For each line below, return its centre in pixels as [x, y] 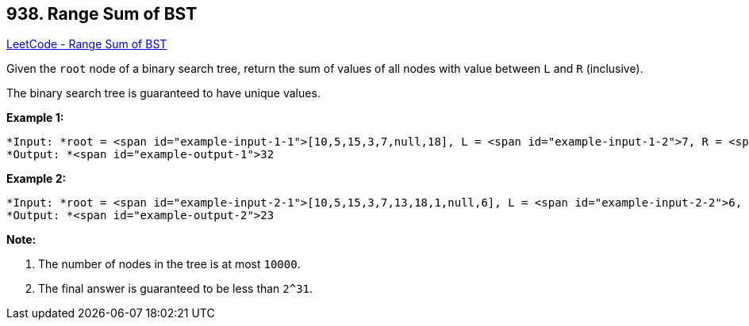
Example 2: [36, 179]
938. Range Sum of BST [102, 14]
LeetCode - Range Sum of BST [87, 44]
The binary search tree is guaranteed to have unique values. [163, 93]
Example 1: [35, 118]
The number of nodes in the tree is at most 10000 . [169, 264]
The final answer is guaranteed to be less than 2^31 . [176, 289]
